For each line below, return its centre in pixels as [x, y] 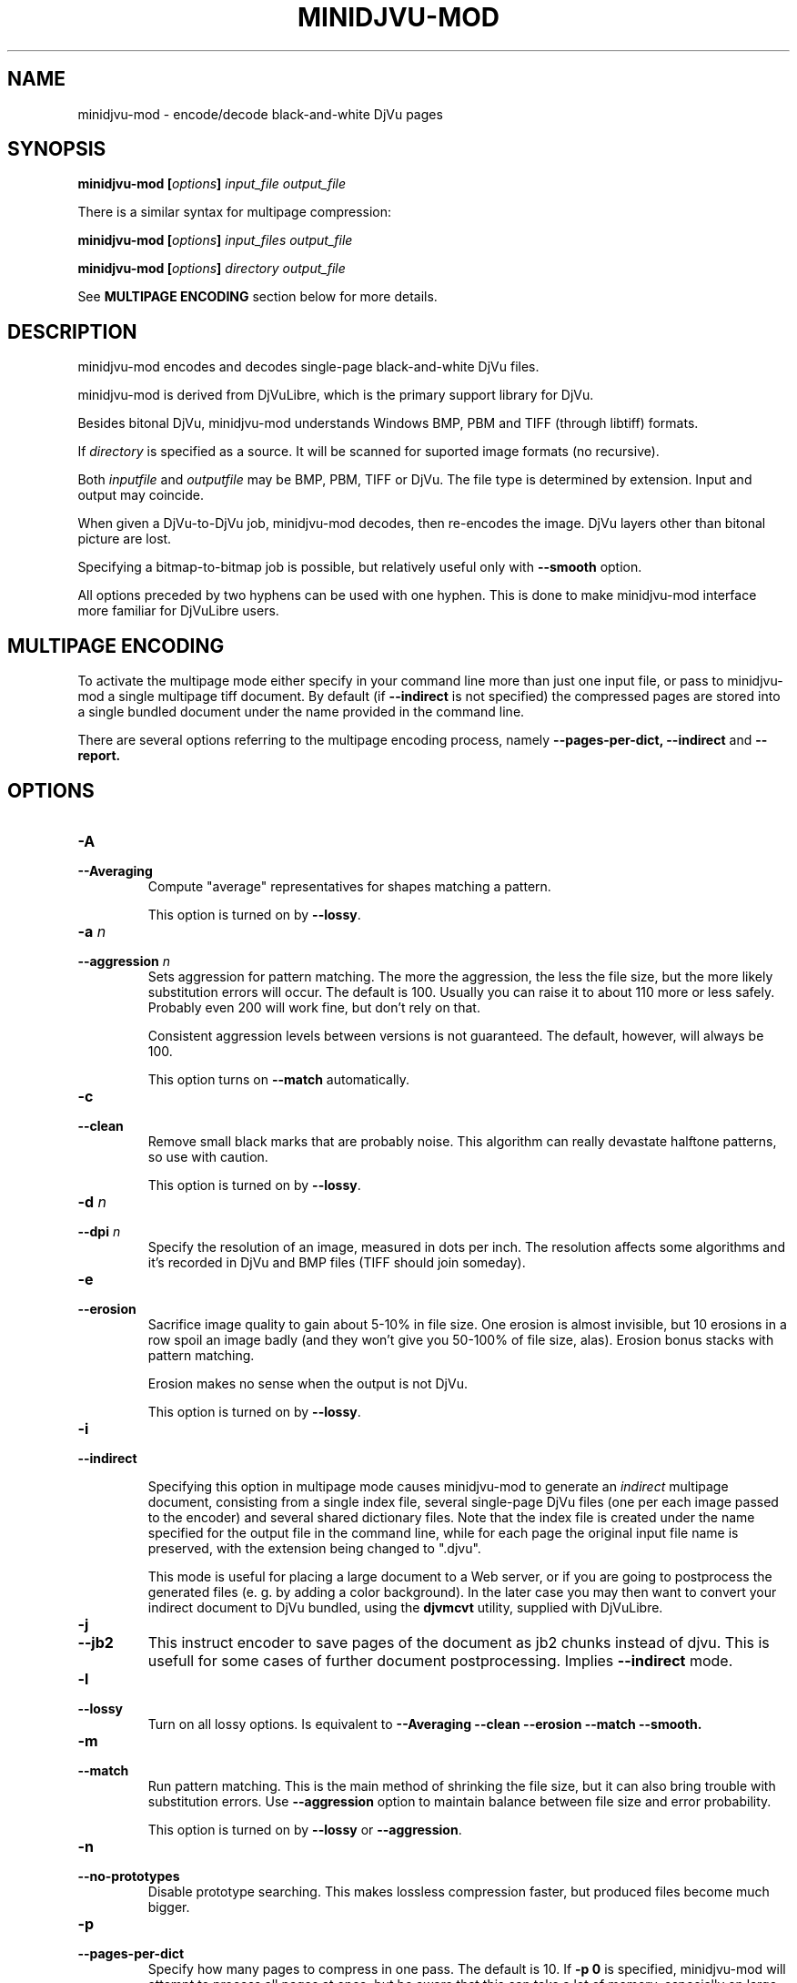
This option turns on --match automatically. [279, 1079]
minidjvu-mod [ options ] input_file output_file [212, 184]
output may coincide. [141, 495]
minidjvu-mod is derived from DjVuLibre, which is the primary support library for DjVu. [336, 395]
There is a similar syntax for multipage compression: [235, 212]
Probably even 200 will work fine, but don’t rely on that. [314, 1007]
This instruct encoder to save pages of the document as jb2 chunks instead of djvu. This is [459, 1642]
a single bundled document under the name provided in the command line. [301, 712]
